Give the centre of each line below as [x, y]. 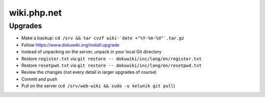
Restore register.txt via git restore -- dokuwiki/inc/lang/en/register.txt [112, 58]
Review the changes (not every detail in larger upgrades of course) [89, 72]
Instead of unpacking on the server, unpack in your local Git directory [92, 52]
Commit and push [39, 79]
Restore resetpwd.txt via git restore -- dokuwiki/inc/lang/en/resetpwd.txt [112, 65]
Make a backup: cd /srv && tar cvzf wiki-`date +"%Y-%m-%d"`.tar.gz [103, 38]
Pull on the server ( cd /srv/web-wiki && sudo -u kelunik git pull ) [98, 86]
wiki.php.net [36, 13]
